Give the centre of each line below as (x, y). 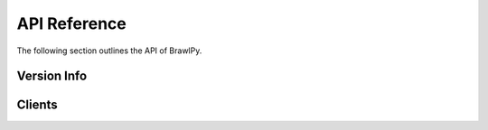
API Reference (71, 23)
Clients (37, 105)
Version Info (52, 76)
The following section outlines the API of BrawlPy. (109, 51)
